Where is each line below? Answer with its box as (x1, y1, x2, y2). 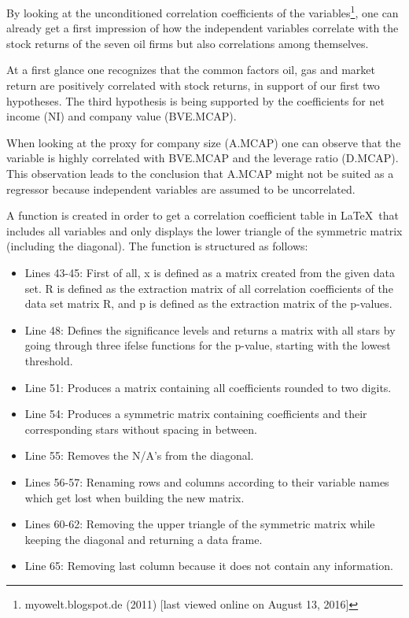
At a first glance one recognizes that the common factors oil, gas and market (6, 61, 376, 78)
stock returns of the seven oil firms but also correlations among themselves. (6, 35, 369, 51)
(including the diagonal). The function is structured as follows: (6, 238, 308, 254)
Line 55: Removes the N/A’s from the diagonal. (24, 447, 254, 464)
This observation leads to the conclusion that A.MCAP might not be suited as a (6, 165, 394, 181)
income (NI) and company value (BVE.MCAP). (6, 108, 237, 124)
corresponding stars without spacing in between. (24, 420, 258, 437)
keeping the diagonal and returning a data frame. (24, 531, 263, 547)
